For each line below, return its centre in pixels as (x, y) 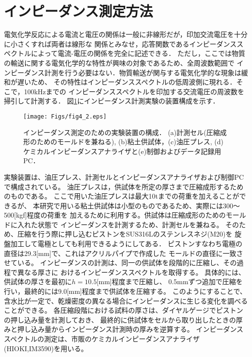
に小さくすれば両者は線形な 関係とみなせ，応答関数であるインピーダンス (120, 43)
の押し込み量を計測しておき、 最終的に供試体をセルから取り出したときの (120, 319)
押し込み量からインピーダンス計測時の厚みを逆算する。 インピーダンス (130, 329)
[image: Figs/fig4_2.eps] (65, 116)
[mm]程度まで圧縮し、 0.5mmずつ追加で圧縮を (170, 281)
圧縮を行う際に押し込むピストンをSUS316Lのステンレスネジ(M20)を (125, 234)
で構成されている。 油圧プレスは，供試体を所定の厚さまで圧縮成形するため (124, 186)
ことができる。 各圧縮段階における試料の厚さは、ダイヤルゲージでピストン (124, 310)
